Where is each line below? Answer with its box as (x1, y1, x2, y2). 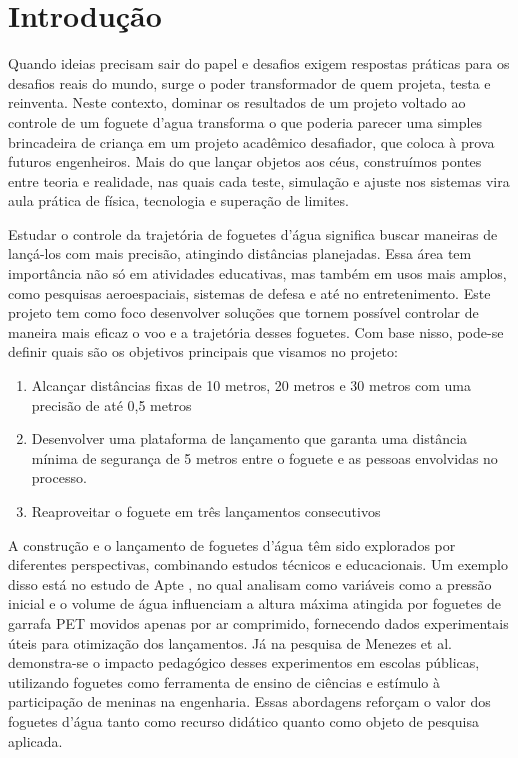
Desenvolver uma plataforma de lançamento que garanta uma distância (31, 428, 468, 449)
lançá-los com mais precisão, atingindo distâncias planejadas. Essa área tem (8, 243, 472, 264)
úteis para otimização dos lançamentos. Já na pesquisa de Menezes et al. (8, 632, 452, 653)
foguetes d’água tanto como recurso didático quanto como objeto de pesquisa (8, 710, 479, 731)
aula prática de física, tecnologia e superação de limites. (8, 190, 349, 211)
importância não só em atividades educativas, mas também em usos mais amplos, (8, 263, 507, 284)
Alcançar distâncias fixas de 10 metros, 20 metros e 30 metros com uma (31, 375, 471, 396)
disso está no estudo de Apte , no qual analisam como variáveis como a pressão (8, 573, 492, 594)
